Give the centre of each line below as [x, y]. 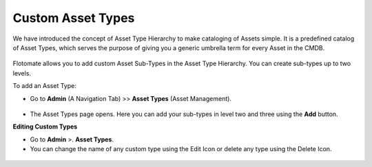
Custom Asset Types [74, 18]
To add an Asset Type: [45, 86]
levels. [22, 73]
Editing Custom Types [45, 126]
